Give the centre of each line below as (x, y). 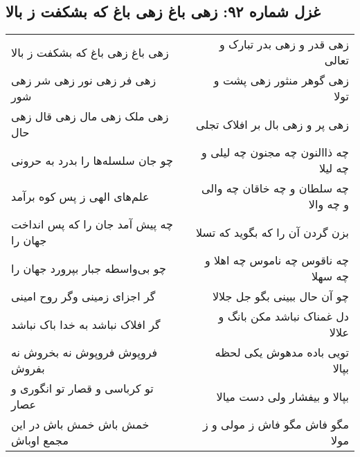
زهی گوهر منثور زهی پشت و (281, 80)
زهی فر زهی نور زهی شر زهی (84, 80)
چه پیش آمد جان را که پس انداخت (92, 224)
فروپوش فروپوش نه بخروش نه (84, 352)
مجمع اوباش (40, 440)
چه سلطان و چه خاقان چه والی (275, 188)
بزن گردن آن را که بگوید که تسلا (272, 232)
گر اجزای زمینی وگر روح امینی (83, 296)
